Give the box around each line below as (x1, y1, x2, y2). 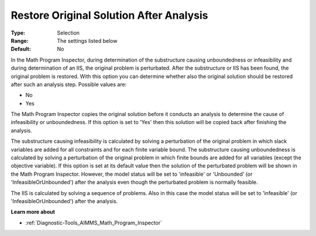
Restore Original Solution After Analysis (11, 9, 208, 22)
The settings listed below (57, 37, 118, 44)
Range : (11, 37, 29, 44)
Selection (57, 29, 80, 36)
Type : (11, 29, 26, 36)
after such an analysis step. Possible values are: (11, 81, 127, 88)
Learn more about (11, 208, 56, 216)
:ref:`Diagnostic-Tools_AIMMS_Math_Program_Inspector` (25, 219, 163, 226)
